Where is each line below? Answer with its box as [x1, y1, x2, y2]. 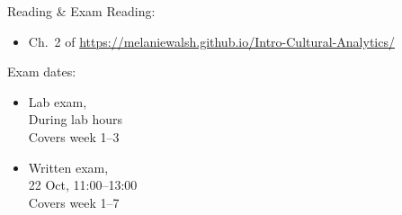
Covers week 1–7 [28, 193, 120, 211]
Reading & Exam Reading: [7, 2, 156, 20]
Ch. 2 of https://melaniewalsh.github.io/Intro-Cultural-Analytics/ [28, 31, 395, 50]
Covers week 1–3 [28, 127, 120, 146]
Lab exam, [28, 92, 87, 111]
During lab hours [28, 110, 123, 129]
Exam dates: [7, 62, 76, 81]
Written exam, [28, 157, 109, 176]
